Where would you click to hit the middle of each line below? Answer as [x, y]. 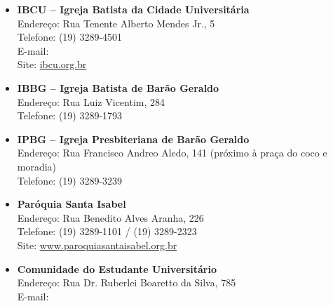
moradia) [37, 166]
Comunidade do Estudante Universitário [117, 268]
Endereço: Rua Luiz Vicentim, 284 [91, 101]
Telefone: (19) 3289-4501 [70, 37]
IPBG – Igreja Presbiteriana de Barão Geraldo [133, 139]
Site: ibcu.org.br [52, 64]
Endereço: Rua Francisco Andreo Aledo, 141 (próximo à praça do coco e [172, 153]
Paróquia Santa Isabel [72, 204]
